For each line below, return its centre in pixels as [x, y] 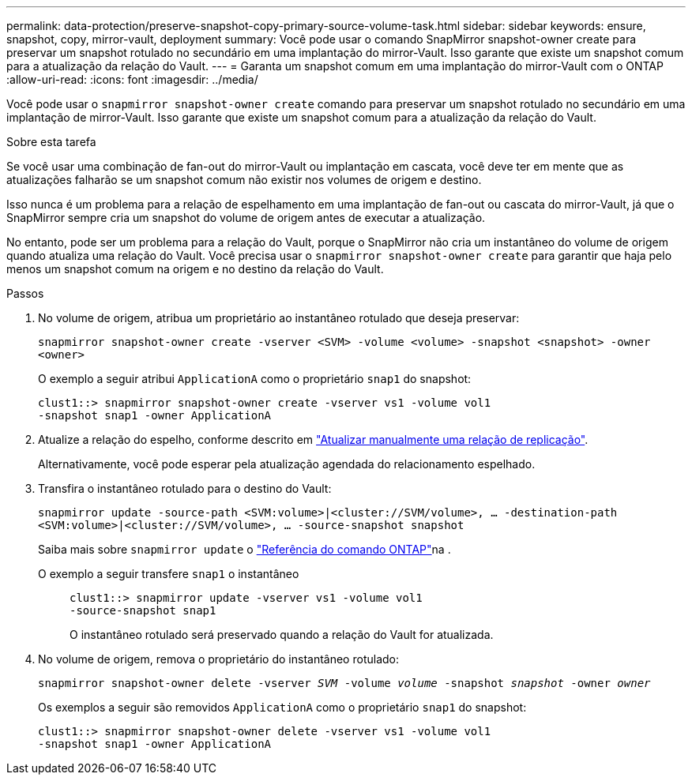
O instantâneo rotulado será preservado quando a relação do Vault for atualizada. [282, 635]
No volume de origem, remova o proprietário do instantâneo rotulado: [218, 659]
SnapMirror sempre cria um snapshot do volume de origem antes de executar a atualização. [246, 218]
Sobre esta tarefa [51, 142]
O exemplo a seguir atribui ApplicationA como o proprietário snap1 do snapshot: [255, 379]
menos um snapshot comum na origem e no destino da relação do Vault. [195, 269]
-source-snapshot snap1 [143, 610]
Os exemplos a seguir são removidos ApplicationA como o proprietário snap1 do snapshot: [282, 707]
